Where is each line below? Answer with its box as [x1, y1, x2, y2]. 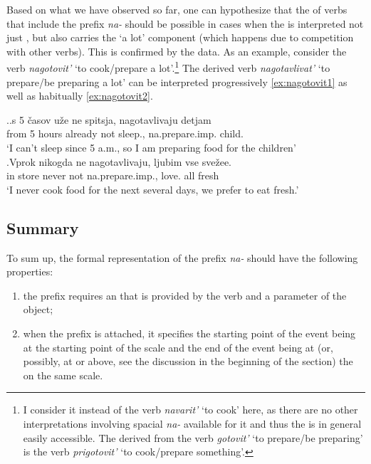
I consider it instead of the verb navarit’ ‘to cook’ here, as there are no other [23, 402, 358, 417]
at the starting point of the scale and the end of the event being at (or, [23, 339, 333, 354]
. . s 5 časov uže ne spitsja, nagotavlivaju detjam [6, 112, 211, 127]
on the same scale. [23, 367, 103, 382]
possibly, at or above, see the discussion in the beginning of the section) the [23, 354, 353, 369]
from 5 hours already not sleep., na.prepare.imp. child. [6, 126, 244, 141]
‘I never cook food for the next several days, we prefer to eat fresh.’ [6, 181, 299, 196]
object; [23, 302, 53, 317]
